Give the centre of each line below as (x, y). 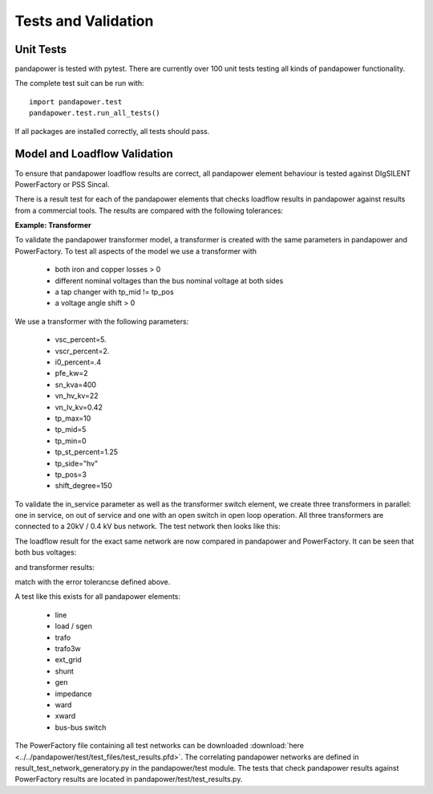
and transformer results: (55, 567)
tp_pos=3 (71, 474)
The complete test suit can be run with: (79, 83)
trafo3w (68, 648)
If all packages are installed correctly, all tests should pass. (112, 131)
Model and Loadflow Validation (94, 154)
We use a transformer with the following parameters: (102, 321)
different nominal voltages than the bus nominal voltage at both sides (169, 280)
